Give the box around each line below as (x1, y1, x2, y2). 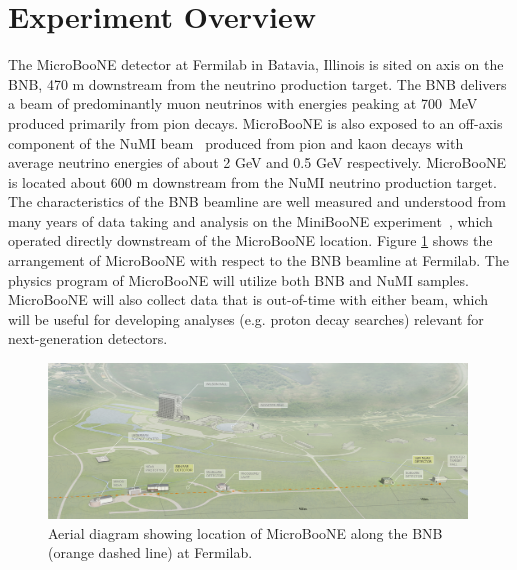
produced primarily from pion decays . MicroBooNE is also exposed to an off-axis (8, 112, 503, 133)
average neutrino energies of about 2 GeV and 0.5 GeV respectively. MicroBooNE (8, 152, 506, 173)
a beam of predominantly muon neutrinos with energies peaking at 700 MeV (8, 93, 478, 114)
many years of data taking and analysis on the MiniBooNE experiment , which (8, 210, 493, 231)
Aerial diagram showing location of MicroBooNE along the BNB (48, 522, 443, 543)
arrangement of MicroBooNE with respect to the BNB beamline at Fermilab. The (8, 250, 509, 271)
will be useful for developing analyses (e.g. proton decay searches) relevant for (8, 308, 484, 329)
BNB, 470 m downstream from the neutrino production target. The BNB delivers (8, 73, 507, 94)
